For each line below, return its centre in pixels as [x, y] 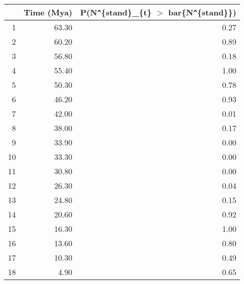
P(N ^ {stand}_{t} [116, 12]
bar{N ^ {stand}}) [202, 12]
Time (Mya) [48, 12]
